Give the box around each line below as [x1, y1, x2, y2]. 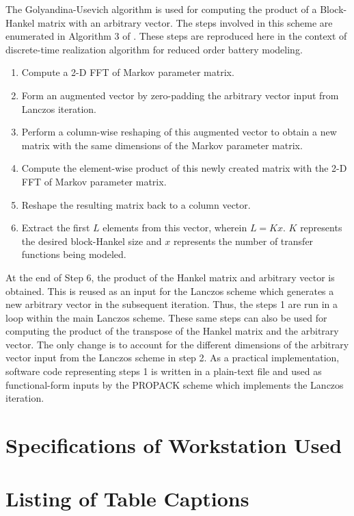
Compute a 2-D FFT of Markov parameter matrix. [21, 65, 234, 79]
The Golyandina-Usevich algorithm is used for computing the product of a [5, 2, 317, 16]
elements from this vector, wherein [103, 220, 247, 235]
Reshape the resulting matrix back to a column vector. [21, 197, 251, 211]
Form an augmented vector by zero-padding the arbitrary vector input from [21, 88, 339, 102]
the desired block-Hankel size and [21, 233, 162, 248]
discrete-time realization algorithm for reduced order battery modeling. [5, 42, 303, 56]
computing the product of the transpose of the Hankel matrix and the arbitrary [5, 324, 339, 338]
